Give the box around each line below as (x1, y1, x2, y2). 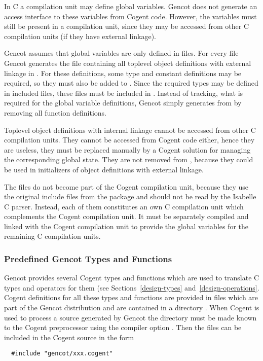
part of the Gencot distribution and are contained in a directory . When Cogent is (4, 302, 259, 313)
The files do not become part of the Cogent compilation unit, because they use (4, 181, 249, 192)
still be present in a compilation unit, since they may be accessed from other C (4, 21, 249, 31)
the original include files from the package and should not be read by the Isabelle (4, 191, 256, 202)
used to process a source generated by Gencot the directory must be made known (4, 312, 257, 322)
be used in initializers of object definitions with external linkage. (4, 164, 204, 174)
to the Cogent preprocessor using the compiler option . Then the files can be (4, 322, 242, 333)
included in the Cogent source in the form (4, 332, 134, 342)
